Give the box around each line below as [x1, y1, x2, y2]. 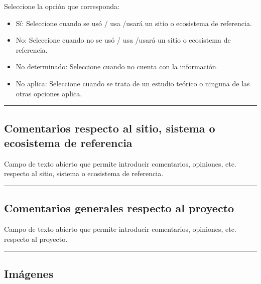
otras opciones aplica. [16, 88, 82, 98]
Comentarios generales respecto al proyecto [4, 200, 234, 216]
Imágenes [4, 265, 54, 281]
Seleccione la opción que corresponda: [4, 1, 119, 11]
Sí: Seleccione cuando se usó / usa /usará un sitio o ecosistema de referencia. [16, 18, 252, 28]
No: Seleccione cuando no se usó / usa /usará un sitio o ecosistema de [16, 35, 231, 45]
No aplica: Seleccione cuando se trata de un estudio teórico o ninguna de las [16, 78, 250, 88]
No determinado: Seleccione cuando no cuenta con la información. [16, 61, 218, 72]
